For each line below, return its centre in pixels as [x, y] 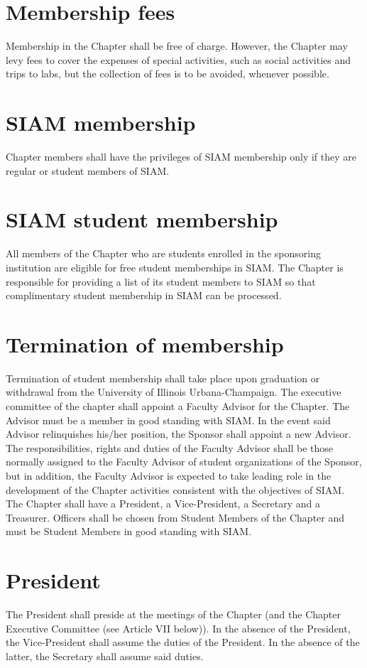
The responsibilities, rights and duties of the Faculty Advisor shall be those [170, 447]
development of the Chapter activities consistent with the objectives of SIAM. [175, 489]
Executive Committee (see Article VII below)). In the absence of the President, [178, 628]
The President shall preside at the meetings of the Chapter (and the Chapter [173, 614]
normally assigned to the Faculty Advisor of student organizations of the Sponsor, [184, 462]
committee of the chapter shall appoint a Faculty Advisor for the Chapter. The [178, 406]
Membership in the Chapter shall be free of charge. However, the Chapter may [177, 46]
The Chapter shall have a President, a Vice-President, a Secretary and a [163, 503]
